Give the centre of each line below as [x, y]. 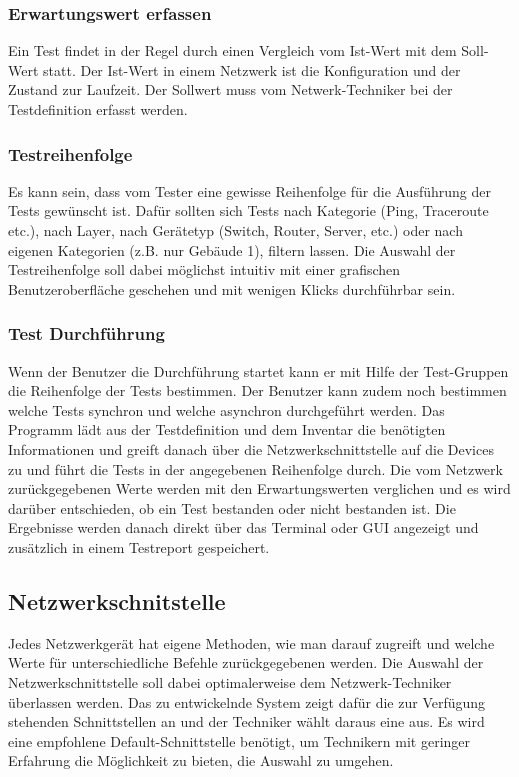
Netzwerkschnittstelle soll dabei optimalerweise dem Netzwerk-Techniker [230, 681]
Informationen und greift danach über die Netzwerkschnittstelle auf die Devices [251, 448]
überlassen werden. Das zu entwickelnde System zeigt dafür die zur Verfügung [247, 701]
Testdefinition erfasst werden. [98, 109]
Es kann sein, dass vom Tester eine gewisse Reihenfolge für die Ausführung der [249, 190]
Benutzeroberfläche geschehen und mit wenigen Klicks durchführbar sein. [232, 288]
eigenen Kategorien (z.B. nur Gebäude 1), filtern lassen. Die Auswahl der [232, 249]
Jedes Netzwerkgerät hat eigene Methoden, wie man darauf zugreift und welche [251, 642]
